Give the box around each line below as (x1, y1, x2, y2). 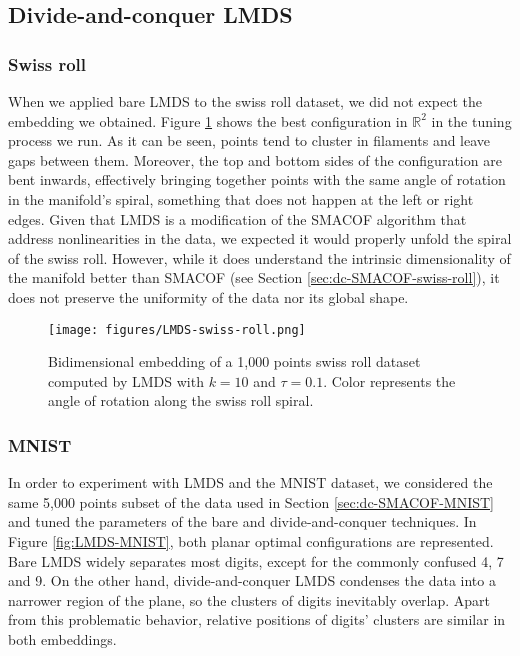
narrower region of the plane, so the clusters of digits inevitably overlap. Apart (8, 589, 491, 610)
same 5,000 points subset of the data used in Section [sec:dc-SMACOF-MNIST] (8, 491, 494, 512)
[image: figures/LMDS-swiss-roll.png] (48, 322, 306, 337)
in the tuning (431, 110, 512, 131)
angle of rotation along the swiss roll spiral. (48, 390, 314, 411)
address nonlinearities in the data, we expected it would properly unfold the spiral (8, 228, 512, 249)
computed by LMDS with (48, 370, 204, 391)
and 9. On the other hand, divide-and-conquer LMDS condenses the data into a (8, 570, 496, 591)
